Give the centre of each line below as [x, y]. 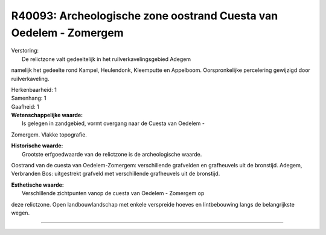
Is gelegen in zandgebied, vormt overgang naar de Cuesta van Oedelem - [113, 123]
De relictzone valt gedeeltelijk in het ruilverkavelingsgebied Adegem [107, 59]
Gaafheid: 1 [25, 106]
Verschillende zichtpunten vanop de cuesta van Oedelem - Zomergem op [113, 193]
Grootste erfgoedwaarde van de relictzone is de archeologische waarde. [112, 154]
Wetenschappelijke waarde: [47, 115]
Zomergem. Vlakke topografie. [49, 134]
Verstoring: [25, 51]
